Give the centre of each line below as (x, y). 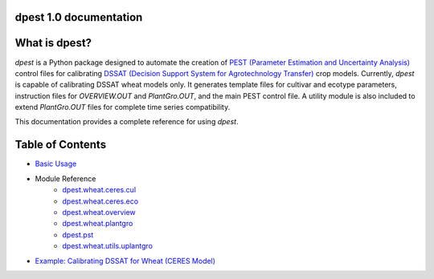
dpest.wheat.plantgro (98, 224)
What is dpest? (53, 43)
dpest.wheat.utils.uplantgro (107, 246)
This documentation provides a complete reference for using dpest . (127, 122)
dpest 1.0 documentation (79, 17)
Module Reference (66, 178)
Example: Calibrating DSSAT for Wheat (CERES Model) (125, 261)
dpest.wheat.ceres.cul (99, 190)
